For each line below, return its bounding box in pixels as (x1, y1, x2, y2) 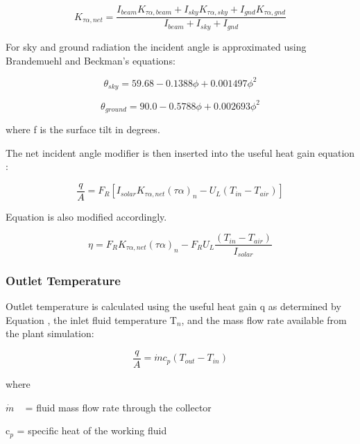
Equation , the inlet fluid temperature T (6, 312, 177, 327)
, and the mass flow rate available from (181, 312, 347, 327)
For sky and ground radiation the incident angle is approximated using (6, 39, 307, 53)
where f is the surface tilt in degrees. (6, 122, 160, 137)
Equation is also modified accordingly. (6, 209, 167, 223)
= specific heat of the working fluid (17, 423, 167, 438)
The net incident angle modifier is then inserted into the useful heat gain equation (6, 145, 355, 160)
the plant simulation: (6, 326, 94, 341)
